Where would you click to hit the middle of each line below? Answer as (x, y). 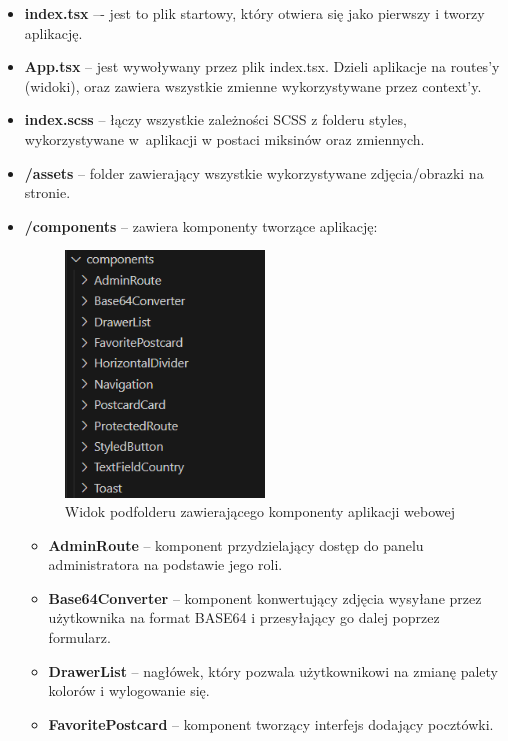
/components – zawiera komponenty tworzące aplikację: (201, 225)
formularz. (79, 637)
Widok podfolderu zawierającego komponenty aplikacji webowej (259, 511)
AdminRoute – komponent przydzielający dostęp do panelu (236, 544)
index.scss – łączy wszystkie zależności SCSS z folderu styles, (215, 119)
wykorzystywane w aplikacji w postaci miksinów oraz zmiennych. (224, 138)
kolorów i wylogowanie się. (129, 690)
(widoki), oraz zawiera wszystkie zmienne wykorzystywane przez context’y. (253, 85)
